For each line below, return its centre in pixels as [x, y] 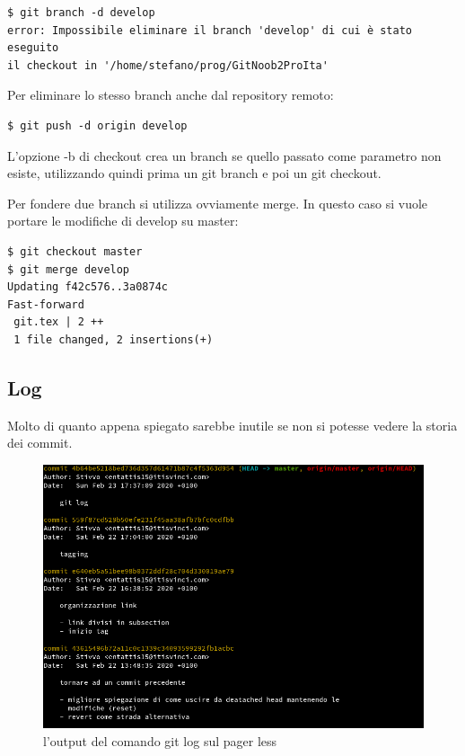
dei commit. [40, 443]
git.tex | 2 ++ [59, 322]
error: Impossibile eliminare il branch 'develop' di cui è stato [210, 30]
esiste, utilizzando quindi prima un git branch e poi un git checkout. [194, 173]
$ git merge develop [69, 269]
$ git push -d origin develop [97, 125]
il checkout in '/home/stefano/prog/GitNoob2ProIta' [168, 65]
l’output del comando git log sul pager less [160, 740]
